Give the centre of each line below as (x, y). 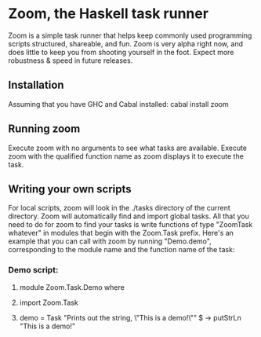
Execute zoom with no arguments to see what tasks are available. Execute (128, 148)
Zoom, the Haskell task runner (109, 14)
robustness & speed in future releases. (71, 60)
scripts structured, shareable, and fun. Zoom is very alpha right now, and (125, 43)
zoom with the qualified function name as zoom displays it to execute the (126, 156)
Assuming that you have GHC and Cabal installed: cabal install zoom (118, 104)
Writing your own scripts (70, 189)
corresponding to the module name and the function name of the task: (121, 250)
